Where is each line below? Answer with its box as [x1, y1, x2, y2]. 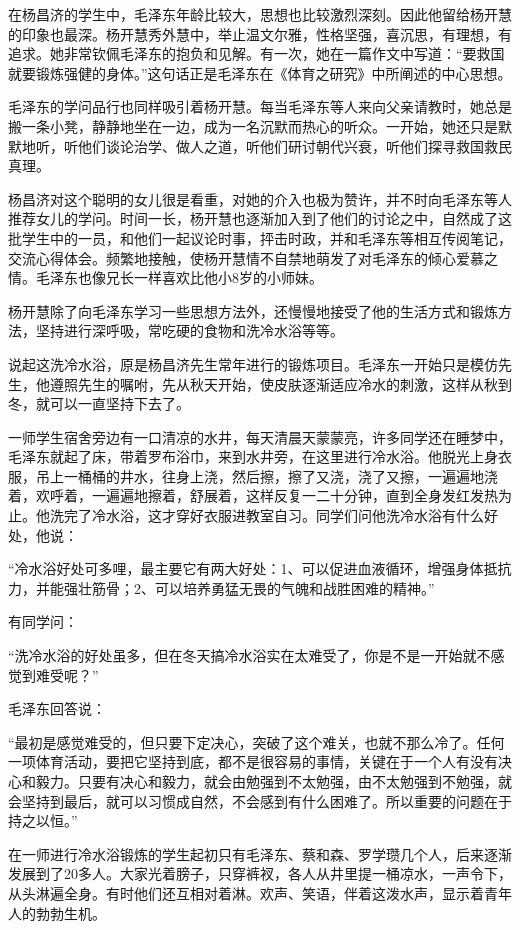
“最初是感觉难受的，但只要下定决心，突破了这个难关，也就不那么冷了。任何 [8, 731, 505, 752]
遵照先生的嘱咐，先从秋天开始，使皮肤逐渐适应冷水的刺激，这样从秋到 [49, 373, 512, 394]
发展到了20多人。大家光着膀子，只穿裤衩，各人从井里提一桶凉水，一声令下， [8, 863, 512, 884]
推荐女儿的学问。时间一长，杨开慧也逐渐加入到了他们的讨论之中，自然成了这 [8, 208, 512, 229]
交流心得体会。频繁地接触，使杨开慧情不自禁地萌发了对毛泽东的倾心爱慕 [8, 247, 484, 268]
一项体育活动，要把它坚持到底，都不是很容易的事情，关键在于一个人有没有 [8, 751, 498, 772]
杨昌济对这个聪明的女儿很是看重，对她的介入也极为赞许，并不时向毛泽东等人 [8, 188, 512, 209]
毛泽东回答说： [8, 698, 106, 719]
